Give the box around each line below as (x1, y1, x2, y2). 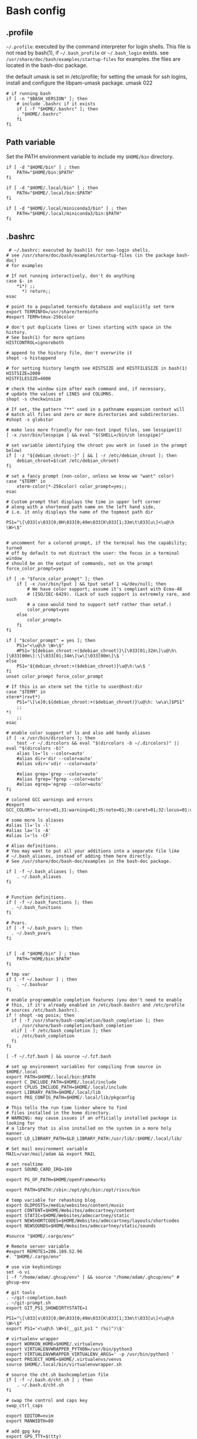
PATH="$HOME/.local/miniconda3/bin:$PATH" (16, 210, 122, 217)
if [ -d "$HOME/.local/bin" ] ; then (6, 185, 98, 191)
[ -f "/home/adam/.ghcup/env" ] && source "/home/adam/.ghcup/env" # (6, 1274, 180, 1280)
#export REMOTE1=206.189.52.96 (6, 1248, 83, 1254)
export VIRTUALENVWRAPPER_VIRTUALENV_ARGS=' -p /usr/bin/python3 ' (6, 1351, 175, 1357)
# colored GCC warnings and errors (6, 796, 93, 802)
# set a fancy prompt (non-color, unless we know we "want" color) (6, 473, 175, 479)
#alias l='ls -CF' (6, 832, 51, 839)
